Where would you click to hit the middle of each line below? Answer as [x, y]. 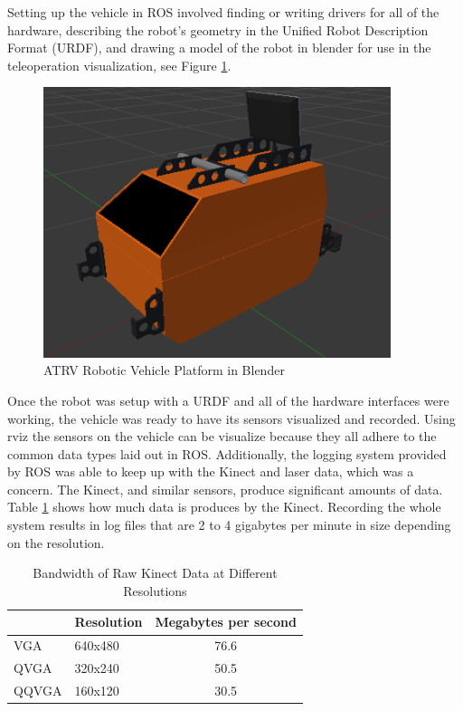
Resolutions [155, 590]
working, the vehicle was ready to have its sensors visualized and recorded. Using [231, 418]
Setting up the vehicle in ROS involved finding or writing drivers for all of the [223, 12]
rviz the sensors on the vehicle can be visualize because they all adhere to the [222, 436]
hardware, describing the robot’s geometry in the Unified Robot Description [218, 29]
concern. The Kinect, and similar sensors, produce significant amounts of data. [225, 489]
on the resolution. [56, 542]
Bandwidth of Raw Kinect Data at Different [155, 573]
